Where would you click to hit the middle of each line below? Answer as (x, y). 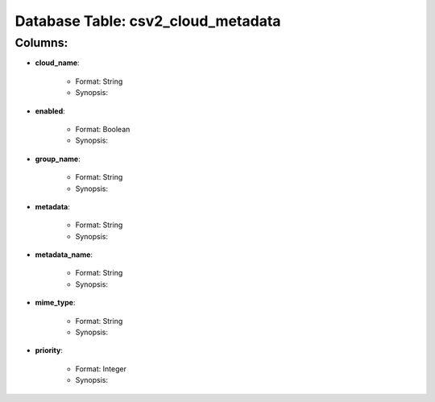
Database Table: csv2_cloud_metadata (148, 21)
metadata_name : (64, 255)
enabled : (50, 111)
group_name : (58, 159)
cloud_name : (57, 63)
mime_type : (55, 303)
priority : (49, 350)
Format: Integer (101, 369)
